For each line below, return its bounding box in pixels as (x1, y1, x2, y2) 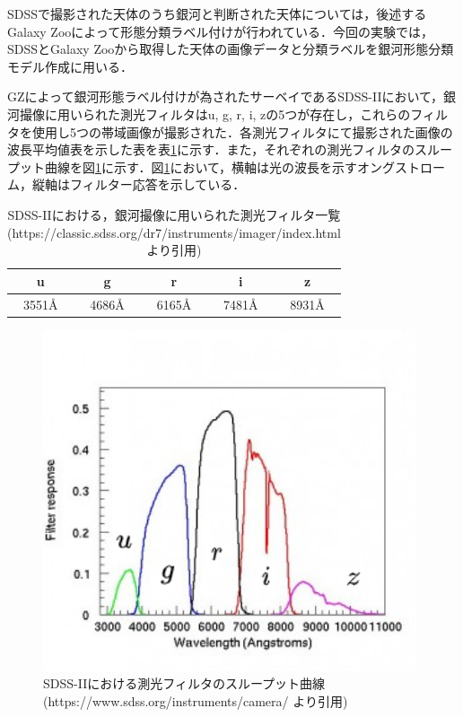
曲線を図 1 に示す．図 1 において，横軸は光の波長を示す (44, 157, 358, 176)
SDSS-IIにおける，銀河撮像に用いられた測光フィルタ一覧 (7, 205, 341, 223)
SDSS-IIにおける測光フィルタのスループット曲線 (43, 674, 326, 693)
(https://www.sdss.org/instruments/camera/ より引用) (43, 691, 348, 710)
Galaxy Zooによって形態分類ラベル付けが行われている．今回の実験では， (7, 22, 434, 40)
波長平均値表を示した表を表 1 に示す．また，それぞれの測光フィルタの (7, 140, 415, 159)
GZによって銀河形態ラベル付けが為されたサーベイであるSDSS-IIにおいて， (7, 87, 444, 106)
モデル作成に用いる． (7, 57, 133, 75)
